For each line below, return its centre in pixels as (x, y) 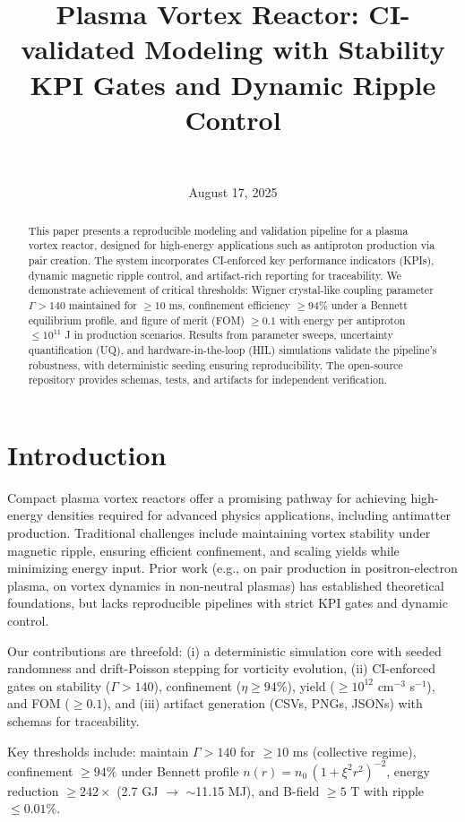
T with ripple (387, 790)
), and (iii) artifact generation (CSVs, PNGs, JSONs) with (263, 703)
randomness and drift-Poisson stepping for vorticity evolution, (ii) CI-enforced (221, 668)
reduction (33, 790)
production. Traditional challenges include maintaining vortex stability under (219, 533)
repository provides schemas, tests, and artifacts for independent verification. (207, 380)
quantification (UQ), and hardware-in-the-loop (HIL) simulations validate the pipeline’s (232, 349)
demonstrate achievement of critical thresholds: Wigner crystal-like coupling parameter (231, 290)
